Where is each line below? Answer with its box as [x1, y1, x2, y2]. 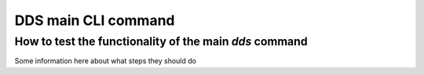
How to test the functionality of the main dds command [14, 34, 308, 48]
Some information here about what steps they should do [14, 56, 196, 66]
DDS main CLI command [14, 12, 175, 29]
